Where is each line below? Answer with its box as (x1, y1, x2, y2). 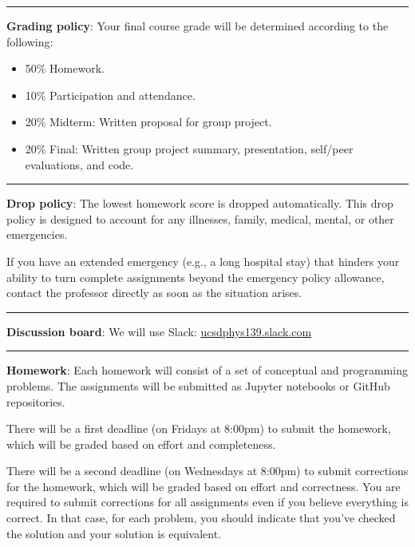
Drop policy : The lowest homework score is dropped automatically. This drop (6, 195, 393, 212)
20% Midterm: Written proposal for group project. (25, 113, 272, 130)
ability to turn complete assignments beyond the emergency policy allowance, (6, 268, 385, 285)
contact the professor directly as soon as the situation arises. (6, 284, 302, 301)
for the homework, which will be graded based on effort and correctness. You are (6, 478, 401, 494)
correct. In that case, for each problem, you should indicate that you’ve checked (6, 509, 396, 526)
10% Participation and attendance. (25, 86, 196, 103)
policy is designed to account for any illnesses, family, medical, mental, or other (6, 210, 394, 227)
